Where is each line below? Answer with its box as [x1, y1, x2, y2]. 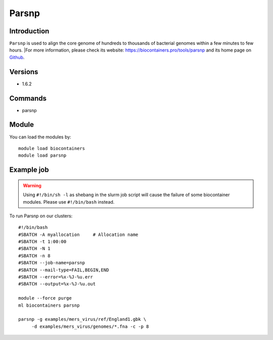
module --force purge [18, 296, 72, 301]
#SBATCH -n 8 [18, 253, 51, 259]
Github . [9, 54, 25, 60]
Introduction [9, 27, 50, 35]
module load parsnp [18, 153, 67, 159]
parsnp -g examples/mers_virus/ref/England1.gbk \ [18, 316, 147, 322]
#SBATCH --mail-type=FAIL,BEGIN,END [18, 267, 109, 273]
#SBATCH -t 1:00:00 [18, 239, 67, 245]
